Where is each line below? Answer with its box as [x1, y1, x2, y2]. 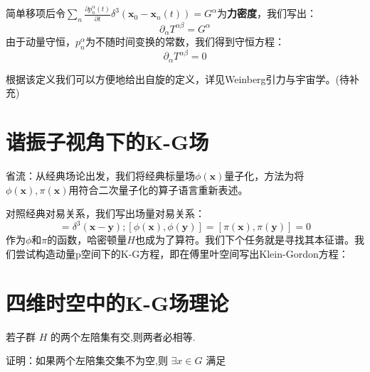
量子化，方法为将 [224, 168, 305, 183]
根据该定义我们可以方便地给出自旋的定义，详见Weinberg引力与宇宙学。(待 [6, 71, 350, 86]
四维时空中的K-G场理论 [6, 288, 229, 317]
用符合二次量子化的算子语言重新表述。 [68, 182, 248, 197]
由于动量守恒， [6, 34, 75, 49]
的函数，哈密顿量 [47, 232, 127, 247]
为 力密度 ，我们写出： [217, 6, 317, 21]
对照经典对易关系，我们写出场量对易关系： [6, 206, 205, 221]
